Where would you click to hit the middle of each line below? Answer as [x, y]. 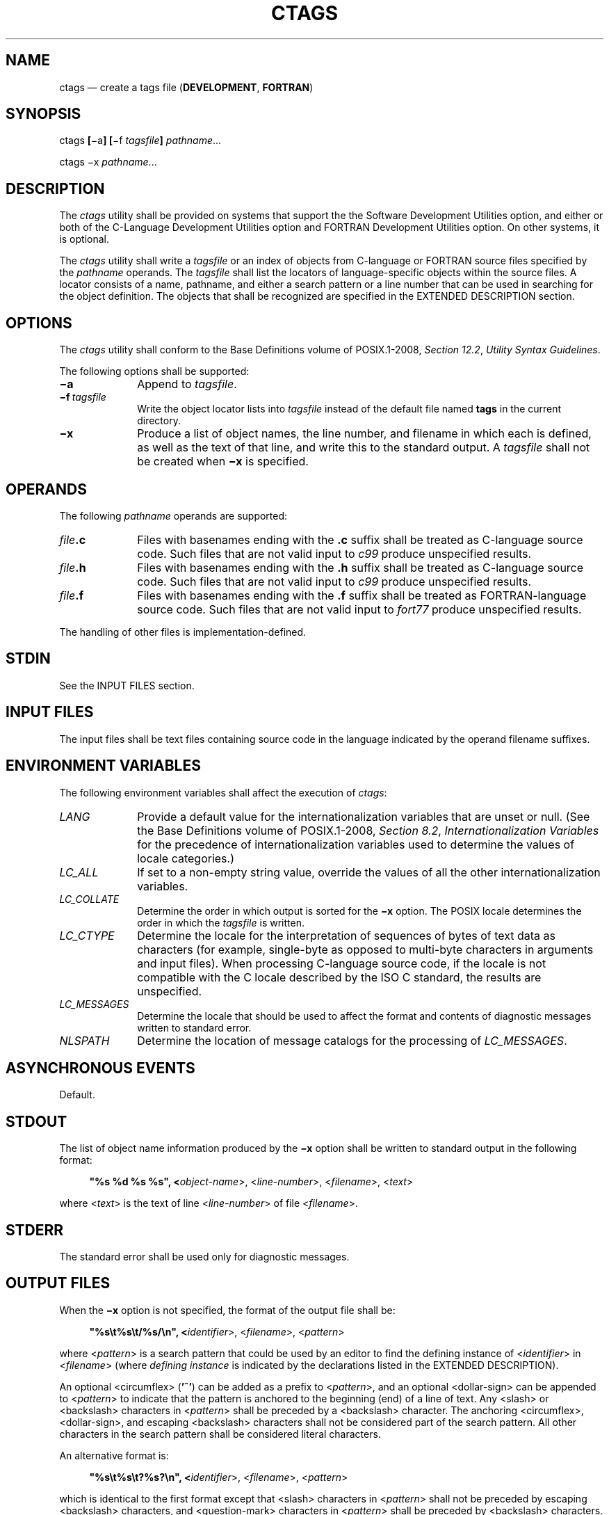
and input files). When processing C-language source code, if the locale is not [342, 963]
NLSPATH [84, 1040]
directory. [159, 421]
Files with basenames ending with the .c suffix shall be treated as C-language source [360, 539]
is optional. [84, 239]
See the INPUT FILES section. [127, 685]
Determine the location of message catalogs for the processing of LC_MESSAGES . [352, 1040]
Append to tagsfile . [187, 384]
